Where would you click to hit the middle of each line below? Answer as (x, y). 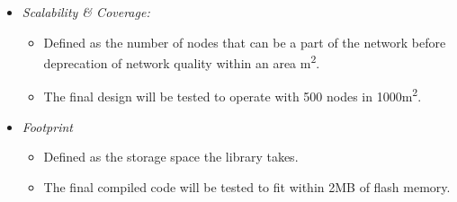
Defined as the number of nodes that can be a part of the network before (245, 42)
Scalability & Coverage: (86, 12)
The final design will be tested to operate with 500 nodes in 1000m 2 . (233, 95)
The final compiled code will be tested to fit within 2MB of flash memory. (247, 186)
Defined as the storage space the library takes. (171, 157)
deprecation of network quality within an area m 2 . (182, 61)
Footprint (47, 126)
